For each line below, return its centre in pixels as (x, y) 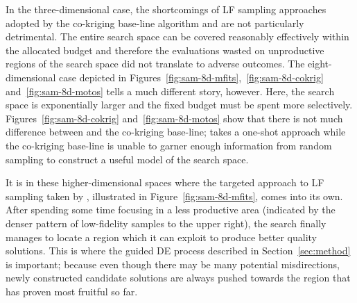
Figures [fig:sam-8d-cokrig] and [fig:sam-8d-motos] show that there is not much (174, 118)
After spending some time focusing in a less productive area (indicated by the (171, 210)
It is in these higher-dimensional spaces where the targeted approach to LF (165, 182)
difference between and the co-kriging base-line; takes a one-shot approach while (176, 132)
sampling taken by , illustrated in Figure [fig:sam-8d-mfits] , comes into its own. (174, 196)
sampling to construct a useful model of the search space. (127, 159)
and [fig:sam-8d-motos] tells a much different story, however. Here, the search (170, 91)
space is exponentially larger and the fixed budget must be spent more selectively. (179, 105)
